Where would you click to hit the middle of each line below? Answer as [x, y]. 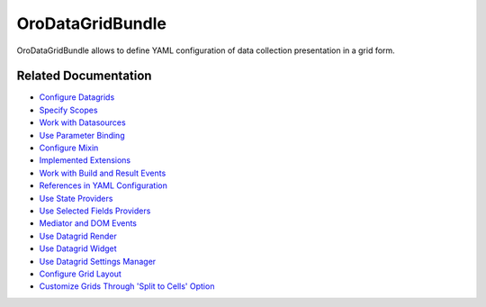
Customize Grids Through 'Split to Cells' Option [127, 286]
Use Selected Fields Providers [95, 211]
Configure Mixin [69, 148]
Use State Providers [76, 198]
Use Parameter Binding [82, 135]
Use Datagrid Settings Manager [98, 261]
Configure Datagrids [77, 97]
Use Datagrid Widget [78, 248]
